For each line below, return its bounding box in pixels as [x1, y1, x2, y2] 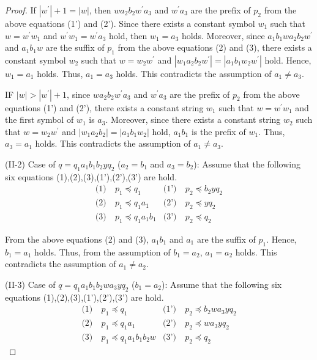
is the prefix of [191, 125, 246, 138]
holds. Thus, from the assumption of [34, 245, 171, 258]
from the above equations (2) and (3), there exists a [117, 41, 312, 54]
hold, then [109, 29, 147, 42]
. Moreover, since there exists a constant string [105, 113, 281, 126]
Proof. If [5, 4, 36, 16]
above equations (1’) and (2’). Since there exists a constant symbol [5, 17, 255, 29]
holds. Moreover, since [182, 29, 265, 42]
